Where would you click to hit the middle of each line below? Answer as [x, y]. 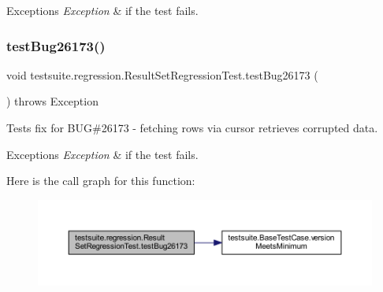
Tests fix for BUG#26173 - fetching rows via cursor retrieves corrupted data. [192, 128]
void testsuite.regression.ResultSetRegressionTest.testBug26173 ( [162, 74]
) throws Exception [52, 101]
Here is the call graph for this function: [101, 181]
